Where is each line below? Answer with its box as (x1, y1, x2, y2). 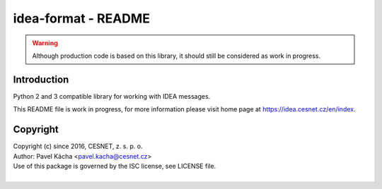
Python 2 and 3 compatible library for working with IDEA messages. (13, 92, 211, 100)
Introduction (13, 73, 69, 85)
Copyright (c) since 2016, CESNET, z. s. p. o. (13, 142, 143, 151)
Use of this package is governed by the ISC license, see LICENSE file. (13, 161, 216, 170)
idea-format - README (13, 11, 150, 26)
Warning (32, 39, 58, 47)
